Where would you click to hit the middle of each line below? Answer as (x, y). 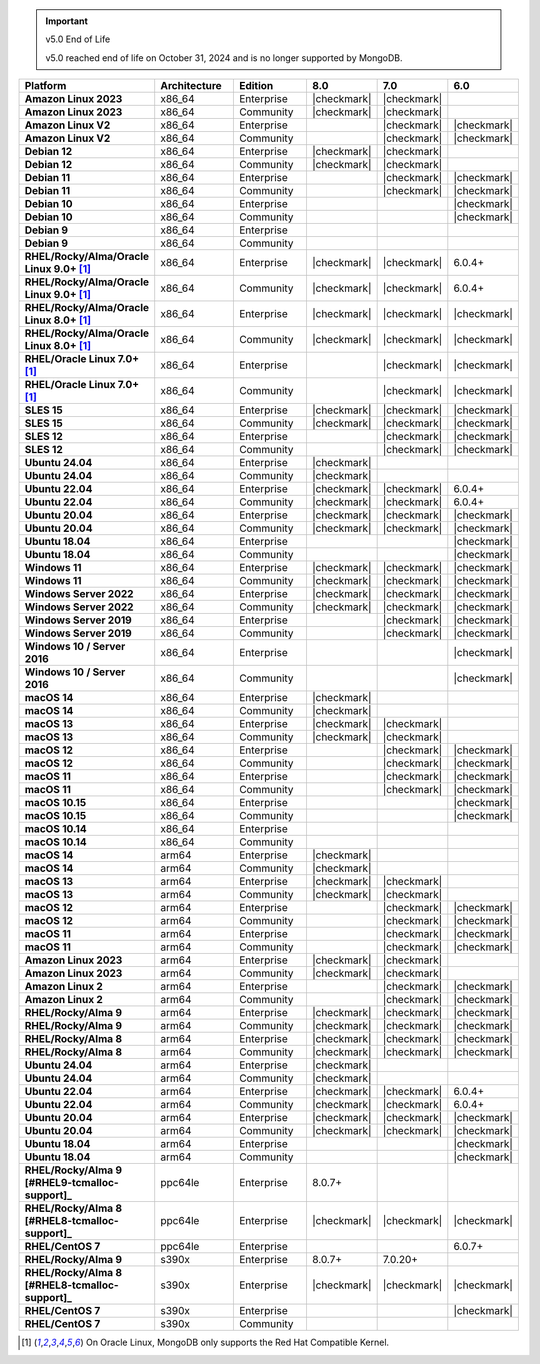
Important (67, 21)
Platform (45, 86)
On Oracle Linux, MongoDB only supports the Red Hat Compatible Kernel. (237, 1342)
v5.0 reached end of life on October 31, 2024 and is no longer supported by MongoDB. (224, 57)
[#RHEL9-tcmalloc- (71, 1183)
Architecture (191, 86)
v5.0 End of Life (78, 39)
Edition (256, 86)
